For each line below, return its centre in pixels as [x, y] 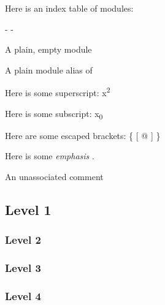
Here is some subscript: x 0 [54, 114]
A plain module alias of [49, 70]
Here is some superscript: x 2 [58, 92]
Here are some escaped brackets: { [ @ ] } [83, 135]
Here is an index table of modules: [69, 8]
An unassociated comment [54, 176]
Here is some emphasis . [50, 156]
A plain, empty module [48, 49]
